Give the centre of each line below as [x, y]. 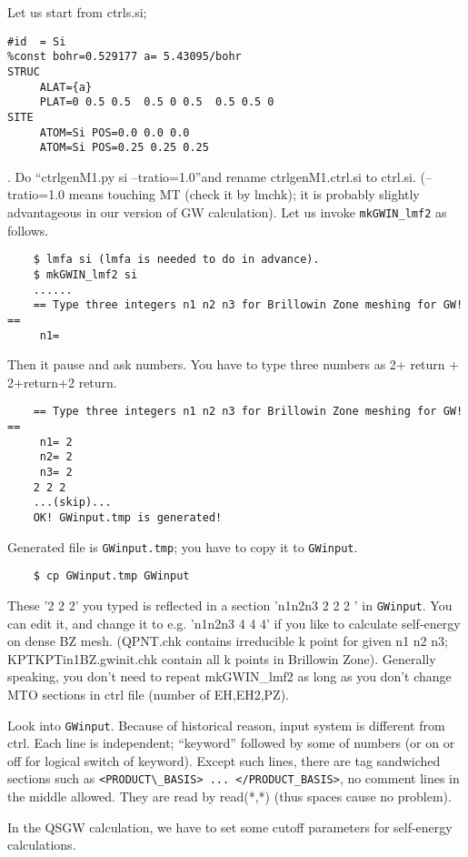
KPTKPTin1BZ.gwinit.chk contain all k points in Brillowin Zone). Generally [222, 658]
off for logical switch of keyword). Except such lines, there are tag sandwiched [224, 760]
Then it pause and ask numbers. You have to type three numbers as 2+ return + [234, 364]
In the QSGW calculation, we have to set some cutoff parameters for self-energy [230, 827]
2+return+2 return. [62, 382]
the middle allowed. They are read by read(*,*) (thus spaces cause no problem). [229, 797]
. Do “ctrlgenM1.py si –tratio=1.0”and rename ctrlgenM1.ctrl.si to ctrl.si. [212, 176]
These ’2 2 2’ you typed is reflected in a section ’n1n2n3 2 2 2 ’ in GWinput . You [230, 605]
